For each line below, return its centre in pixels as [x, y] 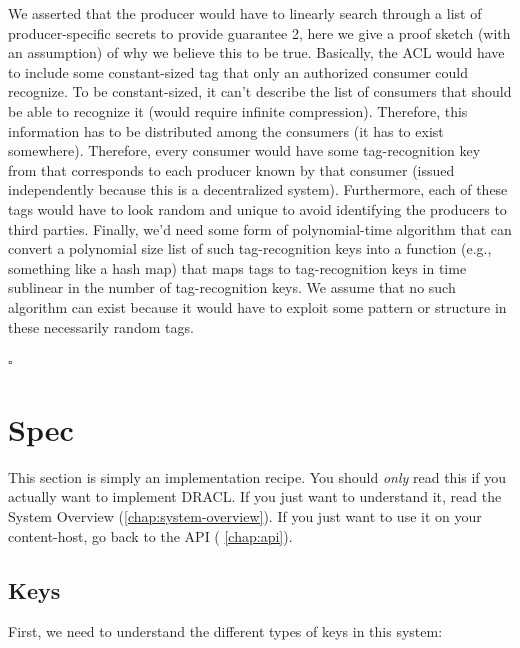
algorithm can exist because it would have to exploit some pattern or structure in [257, 306]
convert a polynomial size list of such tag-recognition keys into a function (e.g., [250, 248]
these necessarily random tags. [101, 326]
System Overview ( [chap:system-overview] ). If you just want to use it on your [245, 516]
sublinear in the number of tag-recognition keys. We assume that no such [232, 287]
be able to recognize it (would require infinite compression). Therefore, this [238, 110]
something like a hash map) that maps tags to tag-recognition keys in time [237, 267]
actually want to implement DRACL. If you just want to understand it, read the [255, 496]
